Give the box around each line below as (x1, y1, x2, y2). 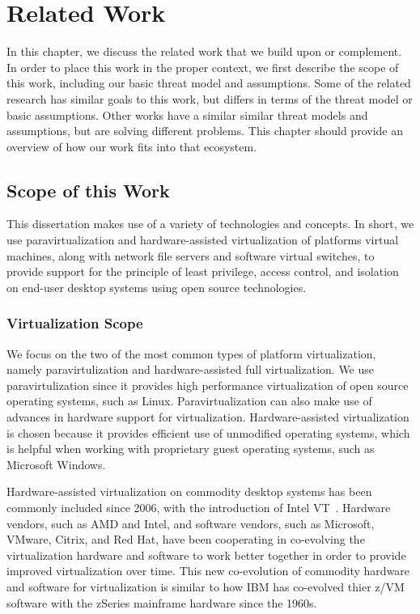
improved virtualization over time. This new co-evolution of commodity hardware (6, 562, 410, 579)
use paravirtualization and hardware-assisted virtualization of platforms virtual (6, 231, 399, 248)
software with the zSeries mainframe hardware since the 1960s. (6, 594, 317, 611)
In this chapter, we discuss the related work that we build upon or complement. (6, 43, 402, 60)
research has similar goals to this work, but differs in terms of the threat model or (6, 90, 413, 107)
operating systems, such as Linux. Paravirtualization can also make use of (6, 392, 372, 409)
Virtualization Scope (6, 313, 143, 333)
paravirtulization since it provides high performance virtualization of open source (6, 376, 409, 393)
